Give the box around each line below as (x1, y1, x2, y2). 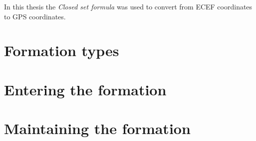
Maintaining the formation (4, 118, 191, 139)
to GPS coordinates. (4, 11, 66, 21)
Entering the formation (4, 79, 167, 99)
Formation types (4, 40, 119, 61)
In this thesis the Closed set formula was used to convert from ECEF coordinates (4, 1, 253, 11)
